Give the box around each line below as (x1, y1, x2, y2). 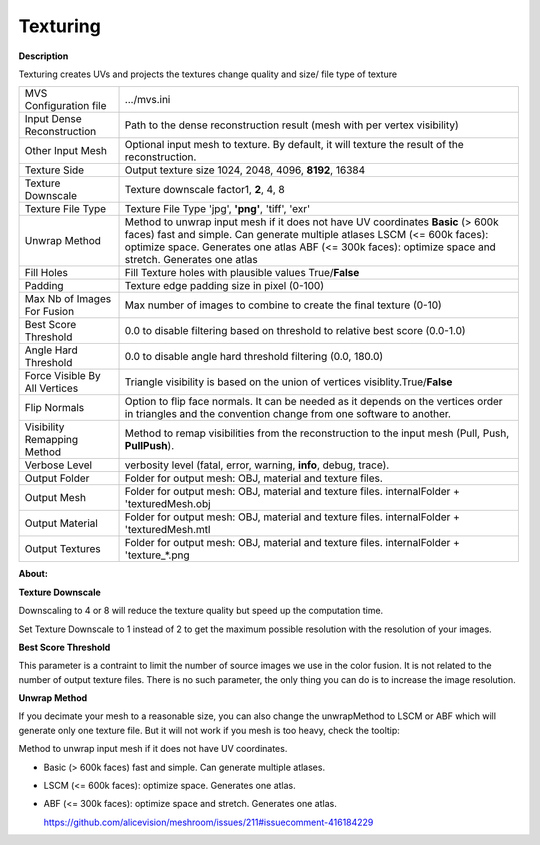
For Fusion (24, 305, 75, 319)
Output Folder (24, 471, 90, 485)
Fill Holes (24, 266, 69, 280)
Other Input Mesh (24, 144, 107, 158)
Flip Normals (24, 401, 85, 415)
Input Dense (24, 112, 82, 126)
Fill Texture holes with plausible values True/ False (124, 266, 360, 280)
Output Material (24, 516, 99, 530)
